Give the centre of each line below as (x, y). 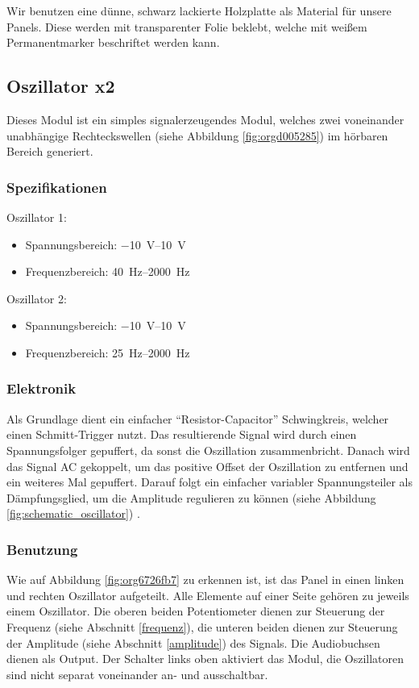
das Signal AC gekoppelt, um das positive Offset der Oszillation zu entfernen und (207, 466)
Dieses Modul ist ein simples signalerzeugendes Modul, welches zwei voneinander (205, 119)
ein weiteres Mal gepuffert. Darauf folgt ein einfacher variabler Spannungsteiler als (209, 482)
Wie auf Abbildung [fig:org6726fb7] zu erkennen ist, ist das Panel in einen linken (205, 580)
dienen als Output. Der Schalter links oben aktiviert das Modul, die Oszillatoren (205, 659)
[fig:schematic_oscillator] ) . (73, 513)
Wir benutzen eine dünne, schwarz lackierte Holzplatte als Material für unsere (199, 10)
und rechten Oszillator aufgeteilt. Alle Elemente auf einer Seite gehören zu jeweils (208, 595)
